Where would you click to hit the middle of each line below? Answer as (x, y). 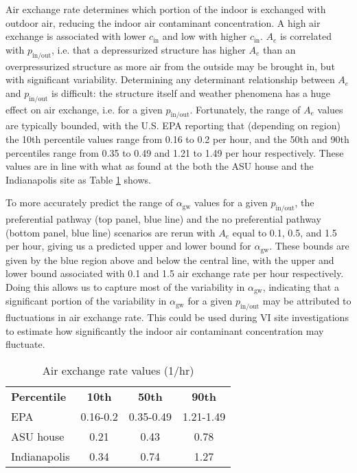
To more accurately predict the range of (89, 202)
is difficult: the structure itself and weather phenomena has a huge (191, 92)
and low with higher (205, 36)
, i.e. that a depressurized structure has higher (149, 49)
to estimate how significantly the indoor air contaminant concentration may (165, 330)
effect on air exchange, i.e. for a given (84, 109)
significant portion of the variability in (86, 301)
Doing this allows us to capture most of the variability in (125, 286)
